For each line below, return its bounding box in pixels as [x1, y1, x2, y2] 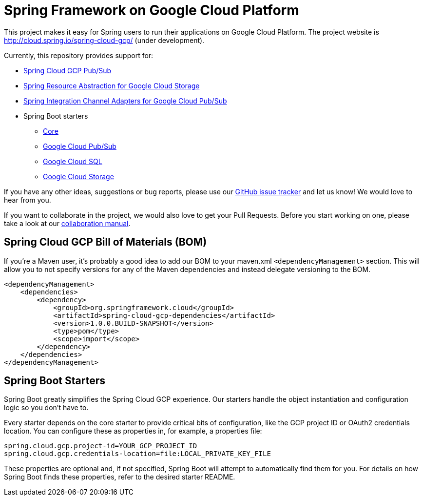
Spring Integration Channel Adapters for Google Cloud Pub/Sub [23, 96, 227, 105]
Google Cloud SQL [43, 157, 102, 166]
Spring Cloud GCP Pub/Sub [23, 66, 112, 75]
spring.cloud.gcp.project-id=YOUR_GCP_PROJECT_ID [4, 442, 197, 450]
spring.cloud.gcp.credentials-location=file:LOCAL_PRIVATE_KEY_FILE [4, 450, 271, 458]
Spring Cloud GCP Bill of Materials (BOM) [4, 236, 207, 249]
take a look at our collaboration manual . [4, 219, 131, 228]
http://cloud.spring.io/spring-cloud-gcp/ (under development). [4, 36, 205, 44]
